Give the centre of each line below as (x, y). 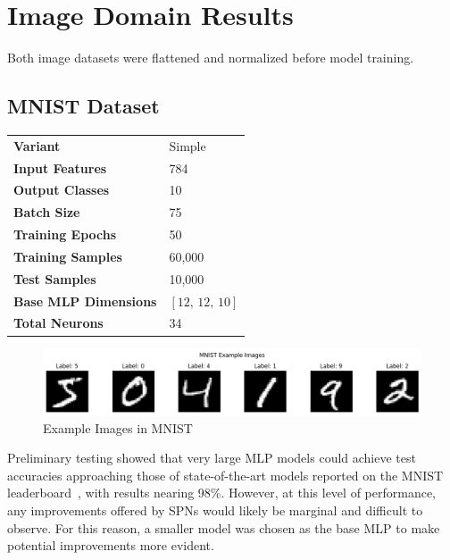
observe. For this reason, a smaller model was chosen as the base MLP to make (224, 527)
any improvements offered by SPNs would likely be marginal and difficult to (215, 510)
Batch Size (47, 212)
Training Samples (68, 256)
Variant (37, 145)
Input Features (60, 167)
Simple (187, 145)
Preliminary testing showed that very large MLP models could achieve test (212, 458)
